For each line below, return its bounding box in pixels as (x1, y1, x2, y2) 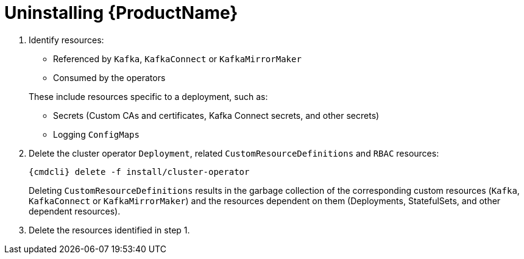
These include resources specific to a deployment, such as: (29, 91, 268, 102)
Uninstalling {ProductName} (4, 2, 238, 23)
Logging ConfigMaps (53, 129, 140, 140)
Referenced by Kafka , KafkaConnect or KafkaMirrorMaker (53, 53, 302, 64)
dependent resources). (29, 205, 121, 216)
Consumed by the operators (53, 72, 166, 83)
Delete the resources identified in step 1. (29, 224, 190, 235)
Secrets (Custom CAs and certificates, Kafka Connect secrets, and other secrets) (53, 110, 380, 121)
